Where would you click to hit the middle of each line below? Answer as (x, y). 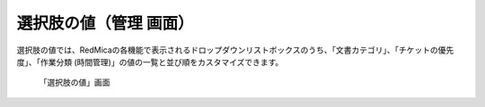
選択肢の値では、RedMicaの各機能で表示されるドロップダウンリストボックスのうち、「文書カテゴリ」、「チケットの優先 (235, 50)
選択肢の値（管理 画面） (105, 23)
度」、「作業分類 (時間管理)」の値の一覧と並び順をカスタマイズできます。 (150, 62)
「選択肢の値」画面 (75, 82)
